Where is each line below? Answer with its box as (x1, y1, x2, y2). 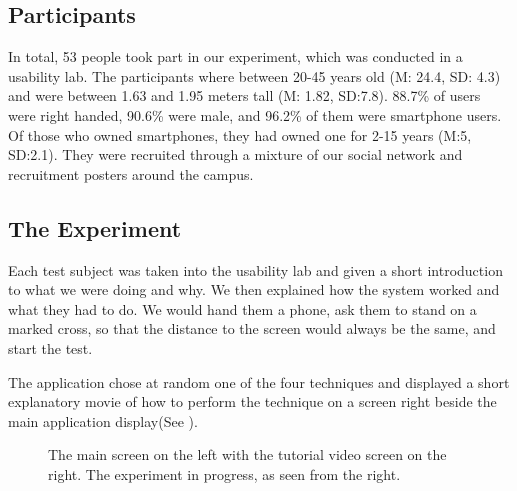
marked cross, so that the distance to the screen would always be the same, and (8, 318, 496, 339)
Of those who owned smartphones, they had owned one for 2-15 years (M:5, (8, 124, 472, 145)
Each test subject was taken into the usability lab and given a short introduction (8, 259, 503, 280)
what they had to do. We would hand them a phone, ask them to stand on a (8, 298, 477, 319)
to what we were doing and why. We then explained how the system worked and (8, 279, 500, 300)
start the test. (8, 337, 93, 358)
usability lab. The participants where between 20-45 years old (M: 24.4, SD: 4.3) (8, 65, 501, 86)
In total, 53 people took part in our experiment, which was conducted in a (8, 46, 463, 67)
